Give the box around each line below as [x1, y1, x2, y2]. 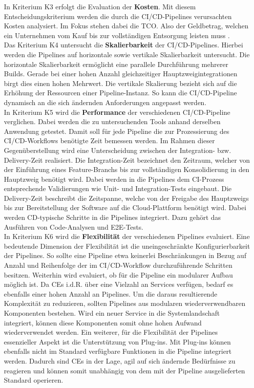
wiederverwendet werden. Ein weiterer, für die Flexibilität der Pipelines [4, 327, 218, 337]
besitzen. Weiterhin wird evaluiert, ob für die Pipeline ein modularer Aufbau [4, 269, 233, 280]
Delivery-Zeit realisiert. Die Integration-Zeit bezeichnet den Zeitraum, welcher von [4, 154, 250, 165]
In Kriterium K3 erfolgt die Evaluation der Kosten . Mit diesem [4, 1, 196, 11]
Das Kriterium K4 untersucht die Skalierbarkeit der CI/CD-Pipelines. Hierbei [4, 40, 243, 50]
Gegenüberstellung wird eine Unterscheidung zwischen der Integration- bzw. [4, 145, 231, 155]
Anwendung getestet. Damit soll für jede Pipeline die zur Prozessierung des [4, 126, 230, 136]
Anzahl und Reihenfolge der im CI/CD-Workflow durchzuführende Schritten [4, 260, 233, 270]
